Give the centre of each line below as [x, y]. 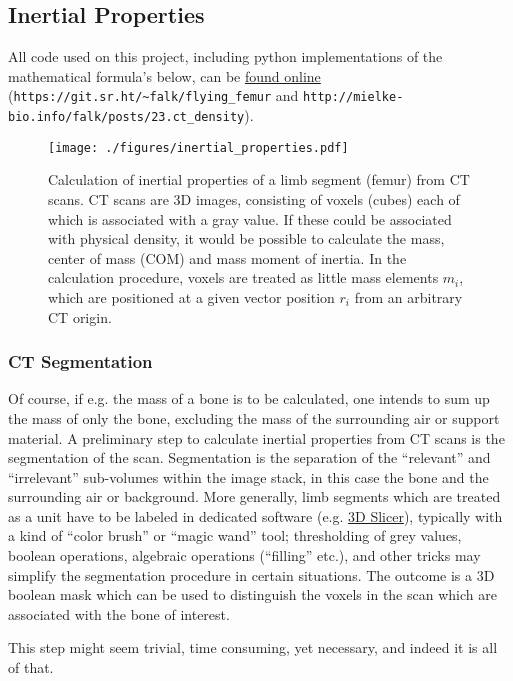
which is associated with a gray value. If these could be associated [250, 218]
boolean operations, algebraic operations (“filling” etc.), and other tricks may [244, 555]
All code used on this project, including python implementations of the [225, 56]
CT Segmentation [80, 361]
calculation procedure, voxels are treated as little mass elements [243, 277]
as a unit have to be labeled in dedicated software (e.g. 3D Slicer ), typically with [255, 515]
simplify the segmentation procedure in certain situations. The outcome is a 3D [251, 574]
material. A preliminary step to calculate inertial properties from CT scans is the [256, 437]
